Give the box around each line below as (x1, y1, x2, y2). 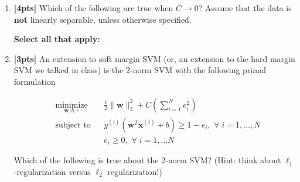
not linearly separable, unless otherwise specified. (13, 13, 192, 25)
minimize (55, 101, 88, 109)
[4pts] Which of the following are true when (13, 2, 173, 13)
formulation (13, 75, 56, 87)
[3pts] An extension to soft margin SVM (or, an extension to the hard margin (13, 52, 295, 64)
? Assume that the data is (198, 2, 292, 13)
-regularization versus (13, 165, 91, 177)
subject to (55, 121, 91, 129)
